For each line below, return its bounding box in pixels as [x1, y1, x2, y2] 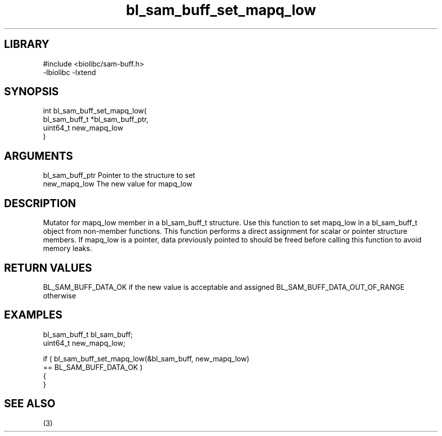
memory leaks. [43, 244, 92, 253]
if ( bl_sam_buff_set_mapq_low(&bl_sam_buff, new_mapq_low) [43, 354, 250, 363]
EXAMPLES [4, 308, 63, 322]
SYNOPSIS [4, 85, 59, 98]
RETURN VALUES [4, 261, 92, 274]
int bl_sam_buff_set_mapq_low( [43, 106, 147, 115]
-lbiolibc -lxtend [43, 68, 96, 77]
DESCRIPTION [4, 197, 76, 210]
